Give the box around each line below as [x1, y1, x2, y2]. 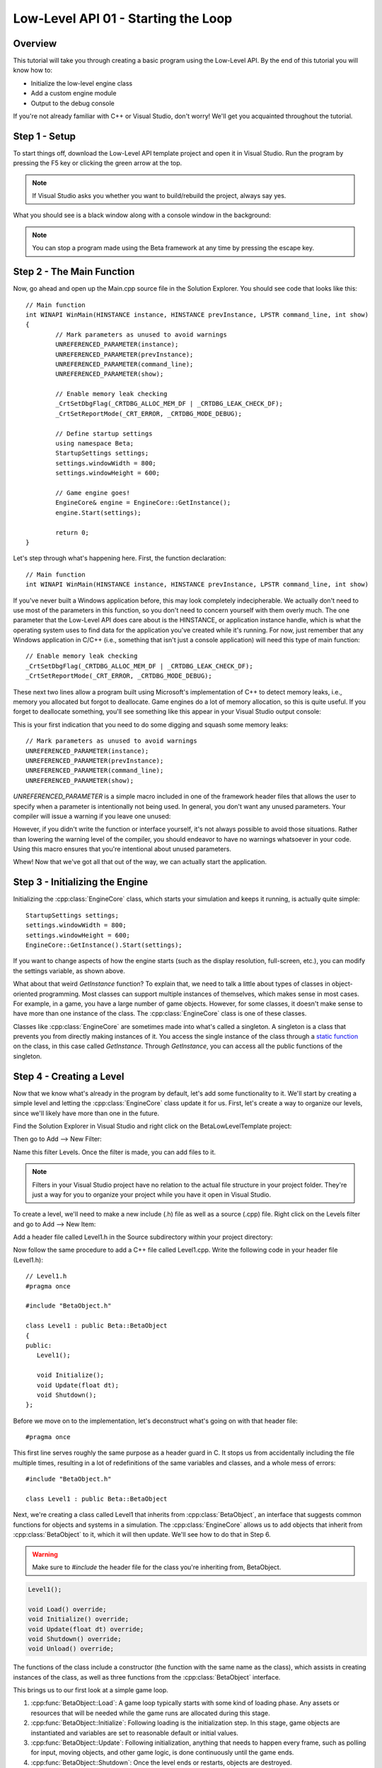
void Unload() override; [28, 1645, 115, 1653]
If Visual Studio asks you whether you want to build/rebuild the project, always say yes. [32, 192, 286, 200]
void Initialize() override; [28, 1615, 129, 1623]
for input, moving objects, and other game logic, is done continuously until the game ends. [30, 1748, 294, 1757]
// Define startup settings [55, 429, 153, 438]
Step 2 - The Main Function [13, 266, 135, 278]
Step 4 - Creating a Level [13, 1070, 125, 1082]
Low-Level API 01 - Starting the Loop [13, 11, 233, 26]
